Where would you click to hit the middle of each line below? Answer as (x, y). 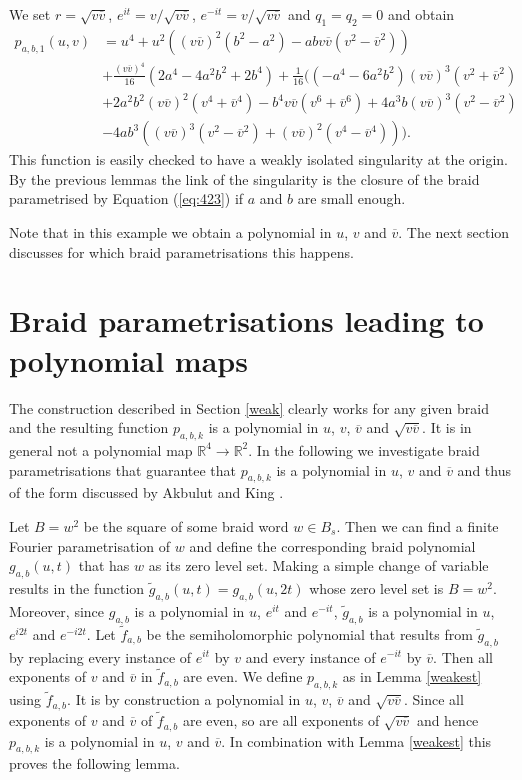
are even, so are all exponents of (281, 720)
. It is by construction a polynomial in (184, 699)
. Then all (463, 656)
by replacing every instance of (100, 656)
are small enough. (351, 198)
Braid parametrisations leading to (246, 320)
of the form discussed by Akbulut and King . (146, 492)
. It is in (447, 427)
